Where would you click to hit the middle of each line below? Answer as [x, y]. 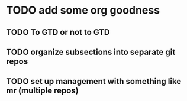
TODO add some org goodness [83, 10]
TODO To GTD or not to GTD [58, 32]
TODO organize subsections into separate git [91, 52]
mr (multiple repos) [42, 91]
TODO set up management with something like [94, 81]
